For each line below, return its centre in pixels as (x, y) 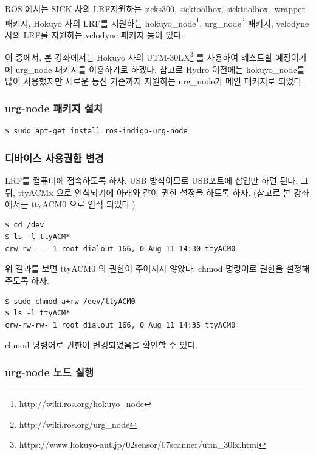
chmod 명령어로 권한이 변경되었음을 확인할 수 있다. (101, 345)
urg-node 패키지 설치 (54, 108)
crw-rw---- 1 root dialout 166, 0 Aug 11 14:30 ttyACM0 (120, 248)
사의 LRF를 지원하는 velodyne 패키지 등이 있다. (94, 34)
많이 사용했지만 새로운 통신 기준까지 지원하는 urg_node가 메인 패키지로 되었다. (155, 81)
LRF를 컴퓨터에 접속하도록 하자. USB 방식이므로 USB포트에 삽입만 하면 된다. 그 (157, 180)
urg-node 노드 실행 (50, 372)
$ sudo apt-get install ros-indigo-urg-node (96, 131)
